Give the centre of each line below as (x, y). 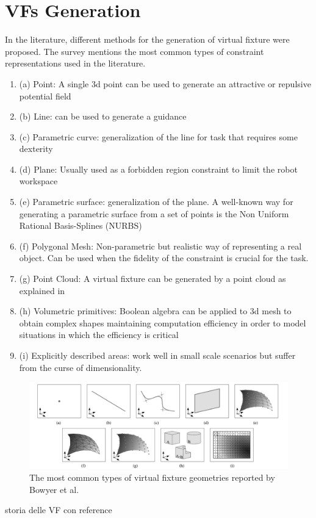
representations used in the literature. (75, 63)
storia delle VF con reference (59, 510)
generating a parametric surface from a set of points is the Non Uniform (154, 213)
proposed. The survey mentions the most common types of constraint (135, 51)
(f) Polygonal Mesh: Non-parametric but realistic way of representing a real (160, 246)
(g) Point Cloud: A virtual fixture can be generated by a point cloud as (153, 279)
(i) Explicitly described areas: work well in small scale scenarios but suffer (157, 355)
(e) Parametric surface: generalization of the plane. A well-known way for (156, 202)
